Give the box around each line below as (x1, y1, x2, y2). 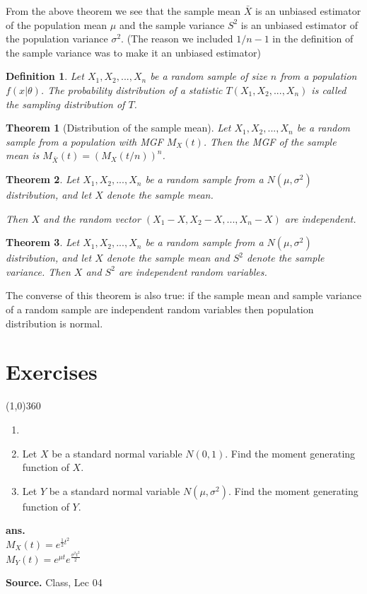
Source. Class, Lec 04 (6, 574, 103, 589)
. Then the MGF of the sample (203, 134, 337, 148)
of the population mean (6, 17, 107, 32)
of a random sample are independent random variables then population (6, 302, 314, 317)
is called (311, 82, 346, 97)
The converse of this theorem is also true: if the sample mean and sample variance (6, 288, 361, 303)
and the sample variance (119, 17, 225, 32)
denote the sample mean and (106, 250, 230, 265)
